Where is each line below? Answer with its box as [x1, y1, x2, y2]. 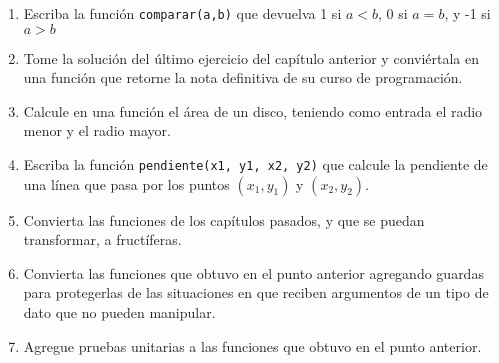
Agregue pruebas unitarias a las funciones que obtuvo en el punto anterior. [23, 335, 482, 356]
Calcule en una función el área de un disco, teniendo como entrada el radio [23, 100, 483, 121]
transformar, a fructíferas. [23, 229, 182, 250]
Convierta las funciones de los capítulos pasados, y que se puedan [23, 209, 425, 230]
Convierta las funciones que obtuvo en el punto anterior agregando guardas [23, 262, 484, 283]
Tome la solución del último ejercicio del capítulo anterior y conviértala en [23, 47, 480, 68]
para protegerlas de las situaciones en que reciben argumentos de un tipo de [23, 282, 489, 303]
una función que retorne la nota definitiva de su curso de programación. [23, 67, 463, 88]
